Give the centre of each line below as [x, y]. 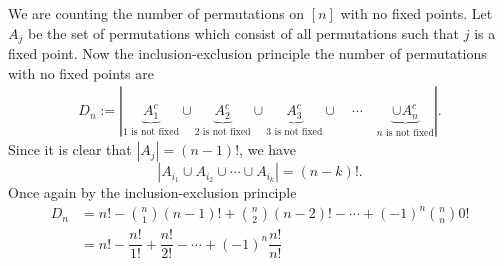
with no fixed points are [81, 72]
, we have [267, 149]
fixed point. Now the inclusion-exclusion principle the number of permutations [247, 53]
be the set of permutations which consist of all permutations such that [243, 32]
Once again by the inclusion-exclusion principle [152, 192]
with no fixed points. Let [416, 13]
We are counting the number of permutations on [156, 13]
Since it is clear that [70, 149]
